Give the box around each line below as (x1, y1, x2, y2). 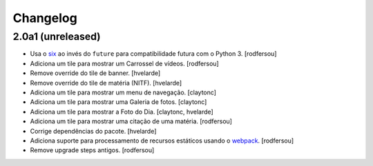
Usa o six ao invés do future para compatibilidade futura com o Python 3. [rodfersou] (30, 50, 277, 58)
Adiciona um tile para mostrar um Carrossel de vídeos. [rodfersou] (30, 59, 219, 68)
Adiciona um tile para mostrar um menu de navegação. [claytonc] (30, 88, 217, 96)
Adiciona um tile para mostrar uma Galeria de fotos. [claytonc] (30, 98, 207, 106)
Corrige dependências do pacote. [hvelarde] (30, 127, 157, 135)
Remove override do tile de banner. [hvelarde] (30, 69, 161, 77)
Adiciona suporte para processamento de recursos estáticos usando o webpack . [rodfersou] (30, 136, 294, 145)
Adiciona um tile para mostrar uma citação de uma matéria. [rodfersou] (30, 117, 233, 125)
